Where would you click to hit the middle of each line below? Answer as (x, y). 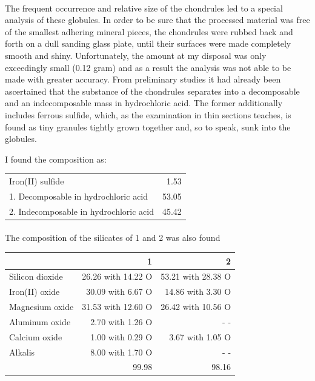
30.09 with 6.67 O (119, 292)
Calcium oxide (36, 336)
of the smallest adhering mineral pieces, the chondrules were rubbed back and (149, 31)
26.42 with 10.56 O (196, 307)
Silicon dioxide (36, 276)
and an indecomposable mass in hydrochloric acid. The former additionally (144, 103)
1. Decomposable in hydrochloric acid (79, 196)
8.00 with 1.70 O (121, 352)
